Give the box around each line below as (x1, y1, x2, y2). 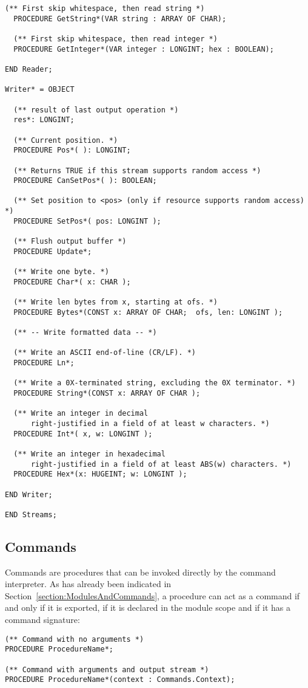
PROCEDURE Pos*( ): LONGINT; (13, 146, 131, 155)
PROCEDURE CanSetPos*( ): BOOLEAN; (13, 176, 157, 185)
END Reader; (5, 64, 53, 74)
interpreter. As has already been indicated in (5, 577, 172, 590)
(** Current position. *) (13, 136, 118, 145)
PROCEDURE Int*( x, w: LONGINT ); (13, 429, 153, 438)
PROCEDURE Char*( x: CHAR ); (13, 277, 131, 286)
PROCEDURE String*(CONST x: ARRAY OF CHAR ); (13, 388, 201, 397)
